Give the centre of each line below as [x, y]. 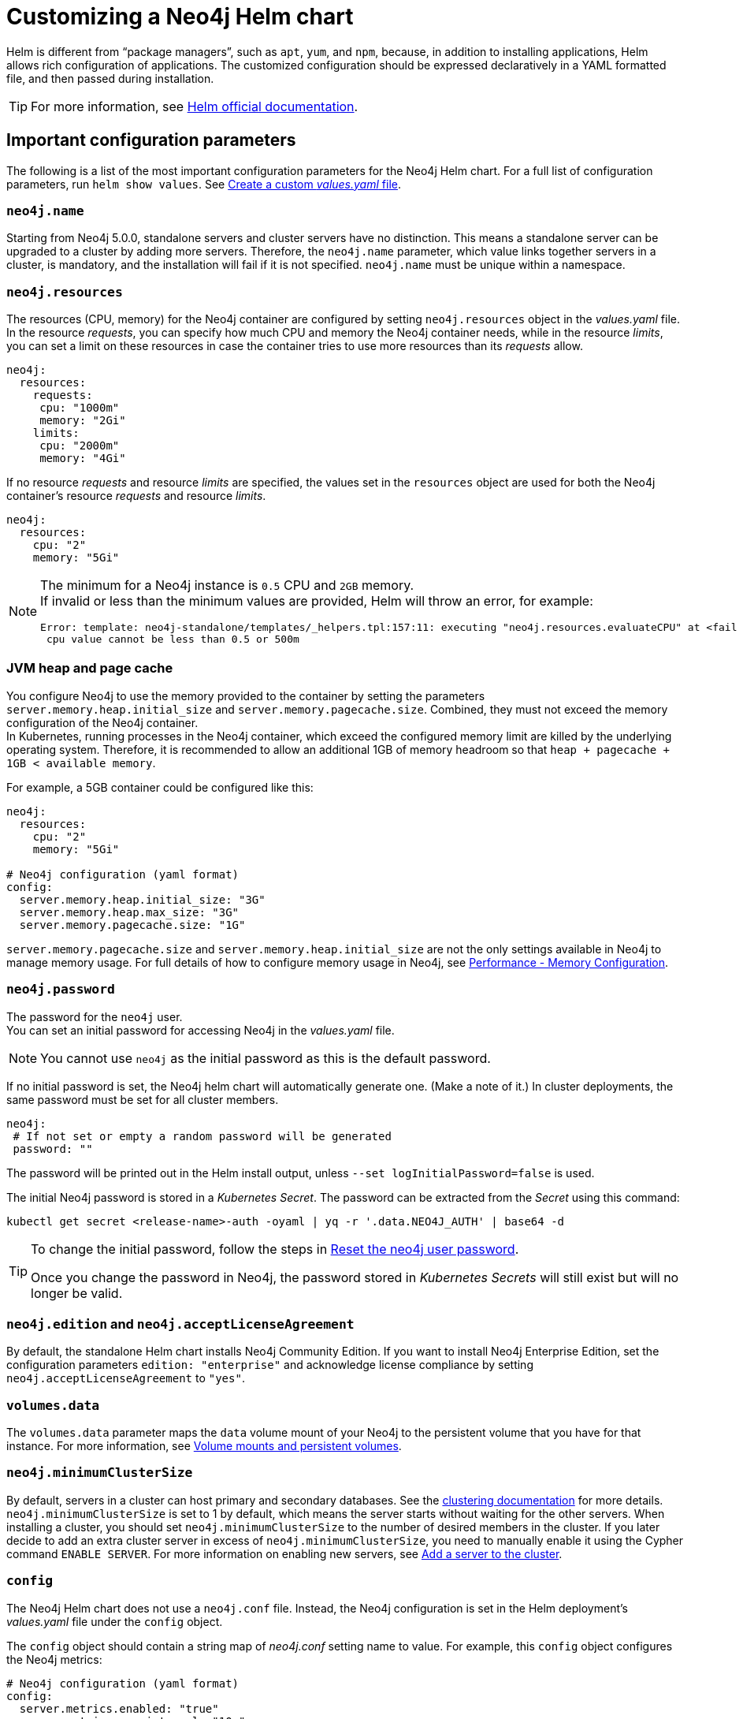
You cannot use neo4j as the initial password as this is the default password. [266, 1058]
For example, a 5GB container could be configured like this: [160, 787]
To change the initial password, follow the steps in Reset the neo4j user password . [275, 1249]
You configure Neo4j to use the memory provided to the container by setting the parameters [246, 695]
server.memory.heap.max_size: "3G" [129, 912]
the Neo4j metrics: [54, 1659]
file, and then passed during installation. [110, 78]
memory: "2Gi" [83, 421]
